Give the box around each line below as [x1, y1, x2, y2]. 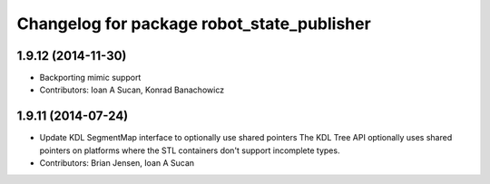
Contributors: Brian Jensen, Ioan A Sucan [39, 158, 195, 169]
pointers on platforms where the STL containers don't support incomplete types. [39, 145, 340, 156]
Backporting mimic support [39, 73, 142, 83]
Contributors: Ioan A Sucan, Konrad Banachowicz [39, 84, 225, 95]
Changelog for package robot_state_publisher [16, 14, 371, 34]
